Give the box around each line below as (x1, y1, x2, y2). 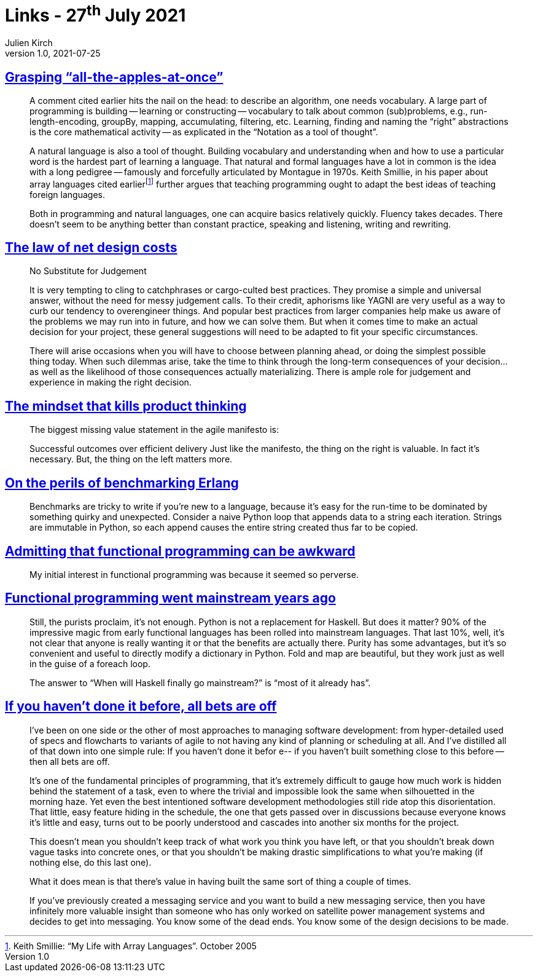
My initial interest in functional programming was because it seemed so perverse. (29, 569, 359, 580)
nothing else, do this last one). (29, 856, 152, 868)
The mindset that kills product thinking (5, 398, 247, 414)
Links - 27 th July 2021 (5, 1, 186, 26)
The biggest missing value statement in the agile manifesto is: (29, 424, 279, 435)
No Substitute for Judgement (29, 266, 147, 277)
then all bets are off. (29, 756, 110, 767)
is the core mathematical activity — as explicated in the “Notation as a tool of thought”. (29, 126, 378, 137)
